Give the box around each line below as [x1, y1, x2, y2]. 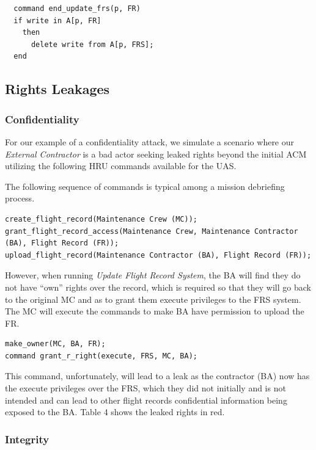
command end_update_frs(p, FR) [13, 4, 141, 13]
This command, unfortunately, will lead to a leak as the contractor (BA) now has [5, 369, 310, 382]
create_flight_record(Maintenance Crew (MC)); [5, 214, 197, 223]
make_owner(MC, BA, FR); [5, 339, 106, 349]
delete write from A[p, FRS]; [31, 40, 154, 49]
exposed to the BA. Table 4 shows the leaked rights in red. [5, 405, 225, 418]
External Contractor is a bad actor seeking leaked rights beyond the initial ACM [5, 147, 307, 160]
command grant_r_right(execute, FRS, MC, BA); [5, 351, 197, 360]
